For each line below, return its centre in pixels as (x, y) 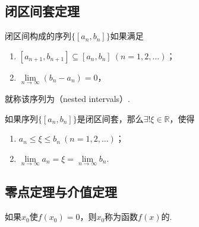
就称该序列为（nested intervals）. (67, 99)
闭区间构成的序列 (38, 36)
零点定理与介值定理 (61, 192)
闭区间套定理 (42, 11)
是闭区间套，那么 (110, 118)
